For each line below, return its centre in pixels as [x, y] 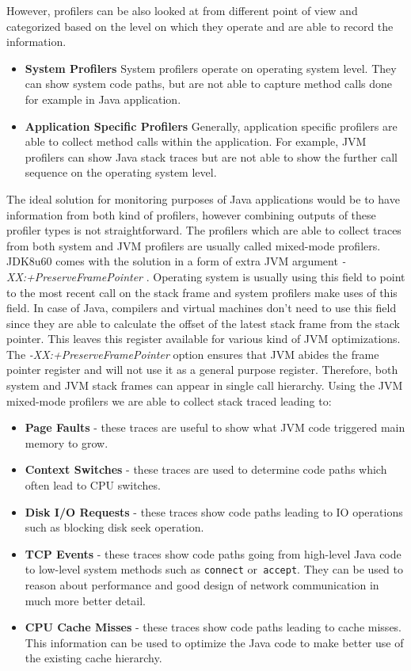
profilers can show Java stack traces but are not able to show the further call [211, 156]
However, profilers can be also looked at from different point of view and [182, 10]
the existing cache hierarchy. [93, 658]
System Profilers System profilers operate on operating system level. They [211, 68]
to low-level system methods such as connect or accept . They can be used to [214, 569]
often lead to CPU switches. [93, 485]
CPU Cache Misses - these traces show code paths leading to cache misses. [213, 627]
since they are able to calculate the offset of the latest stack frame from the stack [204, 323]
